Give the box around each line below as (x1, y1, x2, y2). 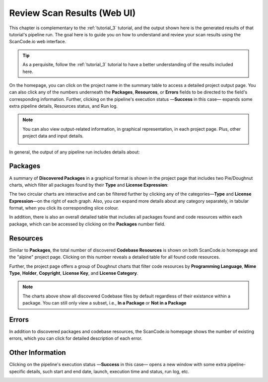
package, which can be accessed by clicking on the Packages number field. (9, 221, 166, 227)
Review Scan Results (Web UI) (9, 7, 136, 18)
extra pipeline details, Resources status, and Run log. (9, 103, 118, 109)
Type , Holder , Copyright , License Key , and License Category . (9, 270, 138, 276)
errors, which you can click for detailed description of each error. (9, 335, 142, 341)
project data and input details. (22, 133, 84, 139)
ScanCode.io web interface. (9, 39, 67, 45)
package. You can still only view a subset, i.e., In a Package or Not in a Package (22, 300, 187, 306)
